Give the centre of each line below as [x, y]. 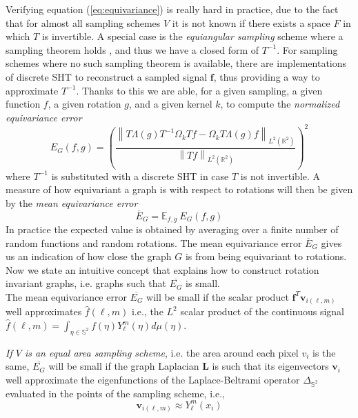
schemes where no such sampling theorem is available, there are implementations [176, 63]
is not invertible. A [280, 176]
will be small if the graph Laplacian [124, 366]
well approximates [44, 311]
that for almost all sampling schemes [83, 22]
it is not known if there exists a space [251, 22]
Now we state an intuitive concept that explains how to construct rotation [162, 269]
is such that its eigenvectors [270, 366]
